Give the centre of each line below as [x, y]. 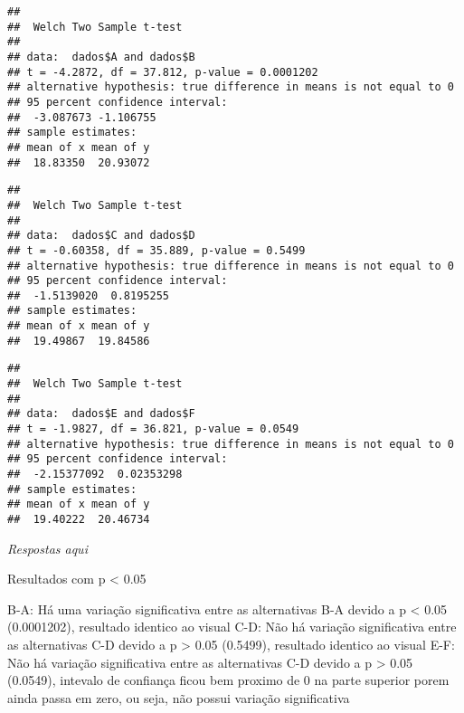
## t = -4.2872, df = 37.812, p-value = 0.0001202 [163, 72]
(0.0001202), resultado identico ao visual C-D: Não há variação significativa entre [232, 627]
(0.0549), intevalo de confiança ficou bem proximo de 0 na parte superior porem [228, 680]
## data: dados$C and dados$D [101, 236]
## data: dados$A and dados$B [101, 57]
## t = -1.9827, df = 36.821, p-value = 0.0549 [153, 429]
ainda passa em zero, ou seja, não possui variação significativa [179, 697]
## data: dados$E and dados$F [101, 414]
